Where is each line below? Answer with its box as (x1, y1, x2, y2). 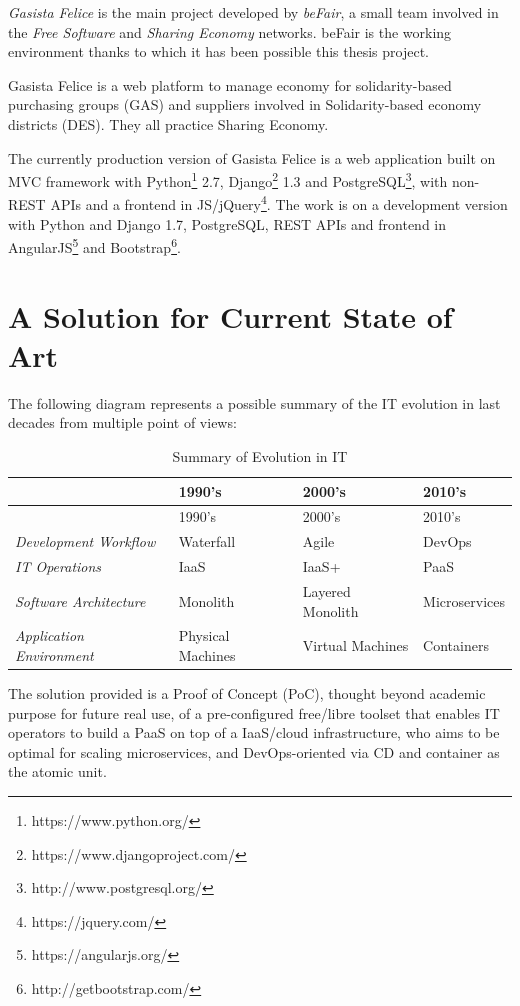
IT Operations (15, 556, 102, 577)
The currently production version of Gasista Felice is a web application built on (8, 147, 496, 168)
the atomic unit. (8, 761, 107, 782)
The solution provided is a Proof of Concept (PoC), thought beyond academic (8, 683, 486, 704)
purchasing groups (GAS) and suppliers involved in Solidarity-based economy (8, 94, 482, 115)
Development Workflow (15, 531, 156, 552)
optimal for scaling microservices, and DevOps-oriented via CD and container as (8, 741, 500, 762)
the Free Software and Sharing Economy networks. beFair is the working (8, 21, 452, 42)
